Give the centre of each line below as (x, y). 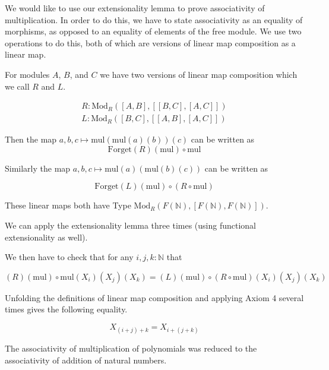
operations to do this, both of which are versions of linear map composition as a (150, 42)
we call (17, 86)
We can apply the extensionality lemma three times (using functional (130, 225)
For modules (27, 74)
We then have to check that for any (69, 257)
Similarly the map (38, 168)
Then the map (31, 139)
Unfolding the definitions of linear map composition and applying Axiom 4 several (154, 297)
